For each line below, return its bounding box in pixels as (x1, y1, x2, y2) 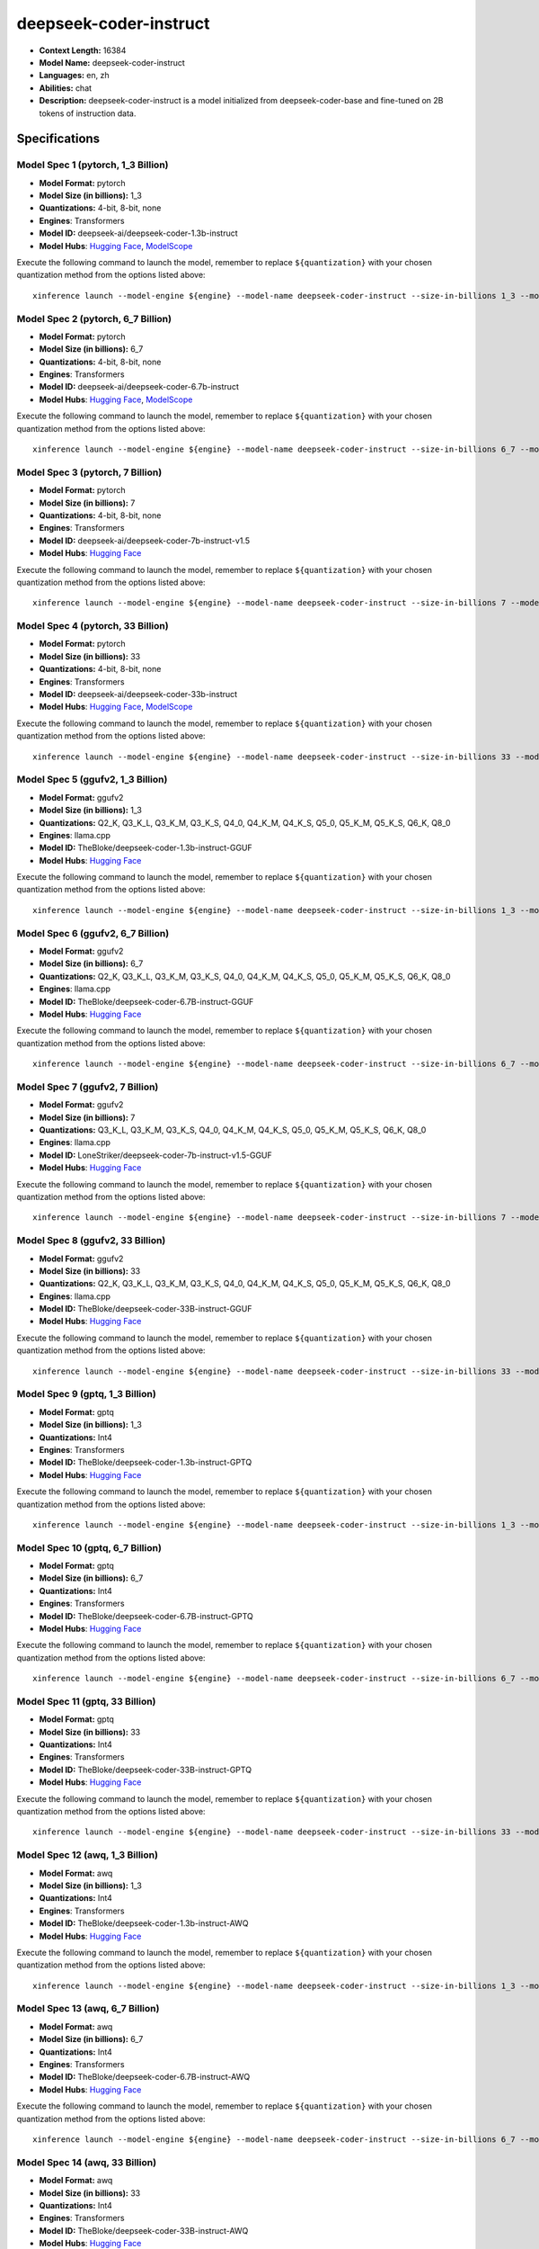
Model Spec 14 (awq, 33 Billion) (16, 2155, 157, 2168)
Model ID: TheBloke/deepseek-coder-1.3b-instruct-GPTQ (39, 1457, 252, 1468)
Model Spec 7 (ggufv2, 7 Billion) (16, 1080, 159, 1093)
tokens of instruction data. (39, 108, 137, 119)
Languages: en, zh (39, 70, 110, 81)
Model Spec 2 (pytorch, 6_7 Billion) (16, 312, 172, 325)
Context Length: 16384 (39, 45, 127, 56)
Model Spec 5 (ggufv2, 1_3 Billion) (16, 774, 168, 786)
